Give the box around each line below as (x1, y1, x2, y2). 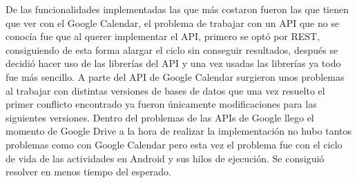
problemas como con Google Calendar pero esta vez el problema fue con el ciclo (6, 137, 342, 151)
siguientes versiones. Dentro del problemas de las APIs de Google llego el (6, 110, 314, 124)
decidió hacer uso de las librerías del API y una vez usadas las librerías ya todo (6, 56, 341, 70)
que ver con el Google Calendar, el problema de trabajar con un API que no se (6, 15, 340, 30)
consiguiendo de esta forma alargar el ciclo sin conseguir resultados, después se (6, 42, 338, 57)
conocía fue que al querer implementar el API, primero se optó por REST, (6, 29, 320, 44)
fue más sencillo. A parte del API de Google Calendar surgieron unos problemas (6, 69, 345, 84)
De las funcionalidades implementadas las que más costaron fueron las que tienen (6, 2, 349, 16)
